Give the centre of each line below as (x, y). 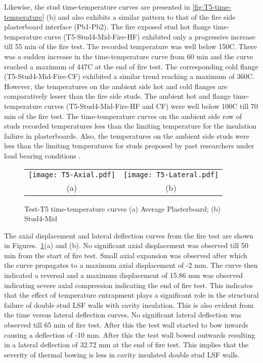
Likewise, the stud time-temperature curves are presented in (97, 7)
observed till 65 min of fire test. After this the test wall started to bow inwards (126, 325)
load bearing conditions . (42, 155)
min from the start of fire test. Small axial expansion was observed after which (126, 255)
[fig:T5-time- (212, 7)
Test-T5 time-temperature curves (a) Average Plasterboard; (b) (122, 208)
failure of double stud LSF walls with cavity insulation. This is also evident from (129, 305)
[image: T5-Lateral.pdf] (171, 174)
